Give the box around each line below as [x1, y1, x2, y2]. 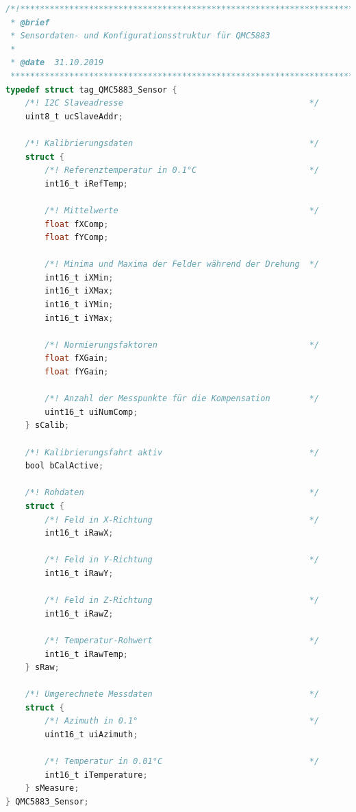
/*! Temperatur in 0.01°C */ [44, 756, 320, 767]
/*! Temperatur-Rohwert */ [44, 635, 320, 645]
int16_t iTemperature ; [44, 769, 148, 780]
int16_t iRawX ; [44, 528, 114, 538]
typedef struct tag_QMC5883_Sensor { [5, 84, 177, 95]
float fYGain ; [44, 367, 109, 377]
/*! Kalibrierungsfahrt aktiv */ [25, 447, 320, 457]
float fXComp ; [44, 219, 109, 229]
